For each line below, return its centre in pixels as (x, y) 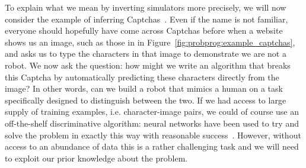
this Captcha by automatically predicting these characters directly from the (142, 77)
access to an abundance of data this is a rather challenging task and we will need (152, 146)
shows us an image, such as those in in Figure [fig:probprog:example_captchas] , (150, 42)
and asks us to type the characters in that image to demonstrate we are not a (146, 54)
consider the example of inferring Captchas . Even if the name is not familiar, (146, 19)
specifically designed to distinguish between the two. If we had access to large (146, 100)
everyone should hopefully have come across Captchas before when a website (144, 30)
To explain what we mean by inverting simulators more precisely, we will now (146, 7)
